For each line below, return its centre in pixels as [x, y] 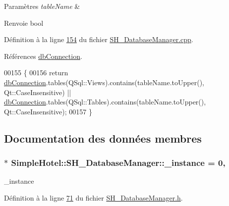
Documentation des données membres [103, 138]
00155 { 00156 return [36, 73]
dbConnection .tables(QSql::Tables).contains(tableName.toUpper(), [105, 102]
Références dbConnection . [43, 56]
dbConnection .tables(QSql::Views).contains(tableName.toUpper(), [104, 82]
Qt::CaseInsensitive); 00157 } [48, 111]
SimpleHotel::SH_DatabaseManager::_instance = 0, [118, 163]
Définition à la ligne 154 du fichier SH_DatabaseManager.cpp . [99, 39]
